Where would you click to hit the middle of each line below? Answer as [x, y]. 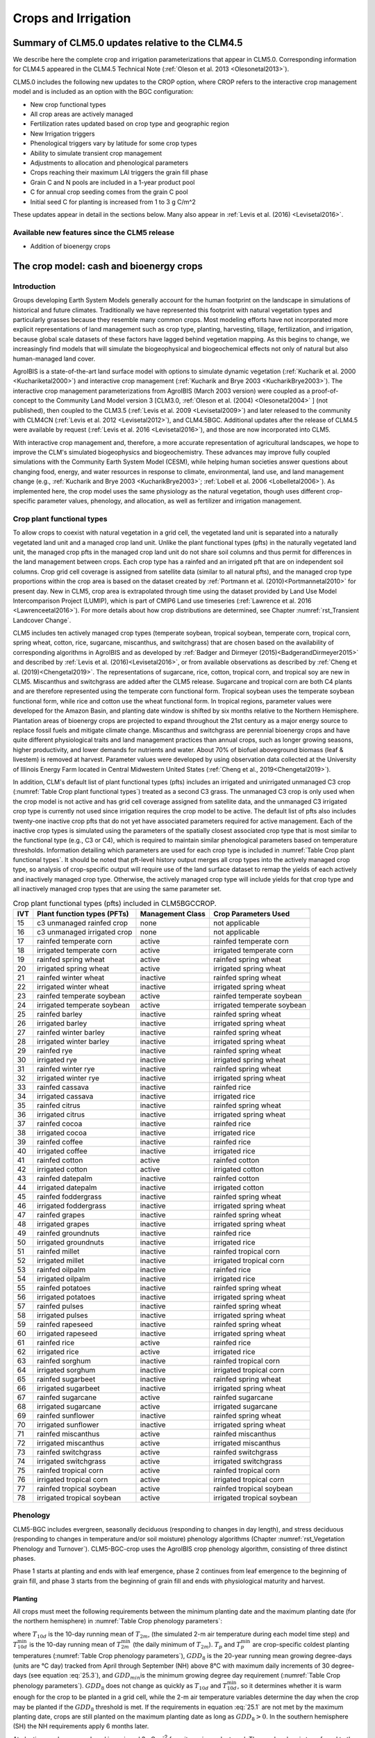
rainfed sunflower [66, 1416]
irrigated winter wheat [73, 987]
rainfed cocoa [60, 1124]
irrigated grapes [63, 1224]
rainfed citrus [59, 1105]
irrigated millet [61, 1260]
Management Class [173, 914]
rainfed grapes [61, 1215]
